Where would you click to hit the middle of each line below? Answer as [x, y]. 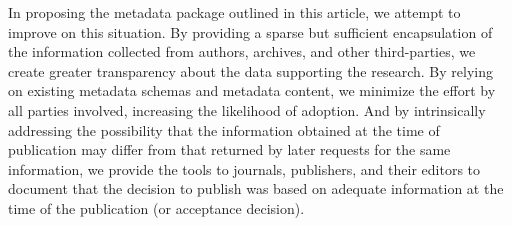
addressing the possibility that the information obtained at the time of [224, 129]
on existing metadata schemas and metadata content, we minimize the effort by [252, 90]
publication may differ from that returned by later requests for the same [229, 149]
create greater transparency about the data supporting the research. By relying [250, 70]
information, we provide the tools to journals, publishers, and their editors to [244, 168]
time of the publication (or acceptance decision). [156, 207]
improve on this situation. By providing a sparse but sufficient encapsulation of [250, 31]
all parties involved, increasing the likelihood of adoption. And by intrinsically [247, 109]
